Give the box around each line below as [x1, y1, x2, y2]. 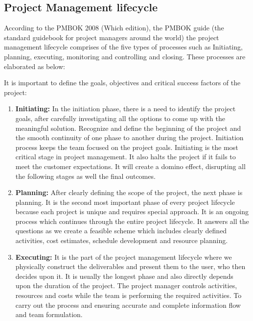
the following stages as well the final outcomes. [15, 171, 156, 181]
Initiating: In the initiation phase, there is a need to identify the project [15, 103, 236, 114]
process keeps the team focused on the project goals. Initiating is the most [15, 142, 238, 152]
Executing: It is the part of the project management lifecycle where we [15, 251, 232, 262]
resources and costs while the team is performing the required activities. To [15, 290, 242, 300]
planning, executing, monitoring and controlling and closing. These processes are [4, 51, 246, 61]
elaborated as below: [4, 61, 65, 71]
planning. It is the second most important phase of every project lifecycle [15, 197, 235, 207]
